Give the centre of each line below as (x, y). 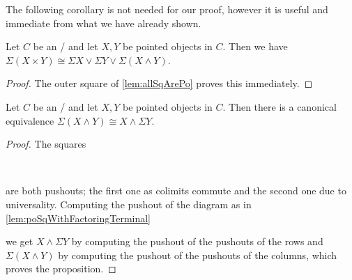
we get (20, 241)
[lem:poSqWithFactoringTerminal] (78, 218)
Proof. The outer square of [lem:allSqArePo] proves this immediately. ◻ (159, 83)
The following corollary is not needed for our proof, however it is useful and (167, 9)
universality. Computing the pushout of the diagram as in (129, 204)
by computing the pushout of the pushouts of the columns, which (198, 255)
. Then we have (255, 46)
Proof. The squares (46, 144)
